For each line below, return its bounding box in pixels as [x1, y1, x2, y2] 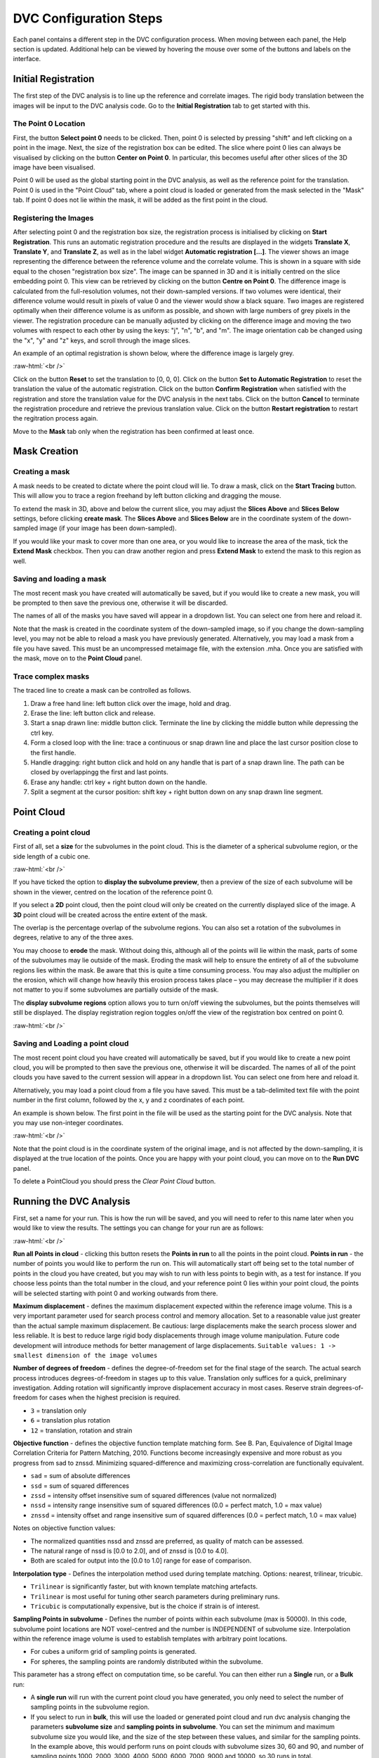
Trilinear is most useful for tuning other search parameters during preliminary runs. [30, 1592, 280, 1600]
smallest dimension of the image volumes [13, 1351, 158, 1359]
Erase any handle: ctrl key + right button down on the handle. [30, 778, 208, 786]
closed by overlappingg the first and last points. [30, 768, 168, 776]
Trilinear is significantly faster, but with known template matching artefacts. [30, 1582, 258, 1591]
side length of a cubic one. [13, 852, 91, 861]
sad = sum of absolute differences [30, 1472, 131, 1480]
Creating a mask [13, 467, 70, 477]
